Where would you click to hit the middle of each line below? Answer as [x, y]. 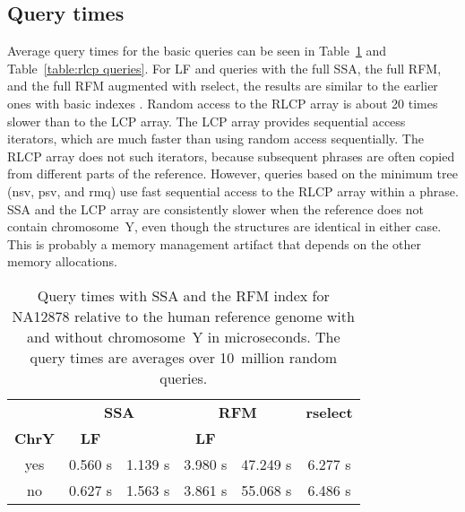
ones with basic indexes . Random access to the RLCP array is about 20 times [223, 103]
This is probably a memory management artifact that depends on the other [214, 243]
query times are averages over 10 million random [184, 357]
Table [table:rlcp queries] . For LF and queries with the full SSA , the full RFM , [224, 68]
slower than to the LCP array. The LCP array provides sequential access [207, 121]
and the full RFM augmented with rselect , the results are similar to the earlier [223, 86]
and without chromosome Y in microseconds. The [183, 336]
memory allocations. [63, 261]
